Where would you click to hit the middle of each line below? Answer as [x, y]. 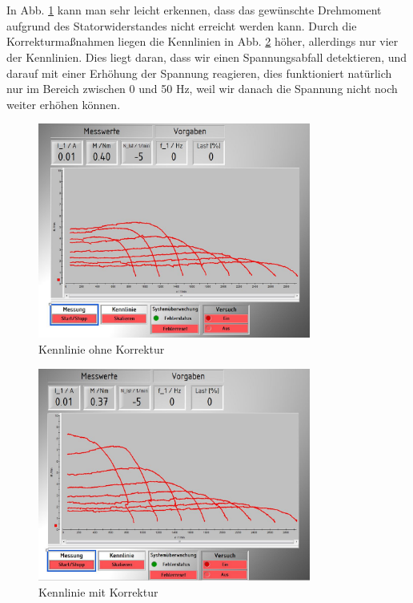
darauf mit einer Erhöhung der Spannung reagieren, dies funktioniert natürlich [199, 73]
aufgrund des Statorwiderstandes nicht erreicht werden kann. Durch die [182, 25]
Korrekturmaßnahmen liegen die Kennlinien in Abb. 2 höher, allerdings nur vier [202, 41]
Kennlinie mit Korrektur [98, 592]
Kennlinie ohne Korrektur [102, 348]
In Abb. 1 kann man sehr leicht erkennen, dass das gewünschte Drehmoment [194, 10]
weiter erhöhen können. [64, 104]
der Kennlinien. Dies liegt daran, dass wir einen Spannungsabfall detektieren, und [207, 57]
